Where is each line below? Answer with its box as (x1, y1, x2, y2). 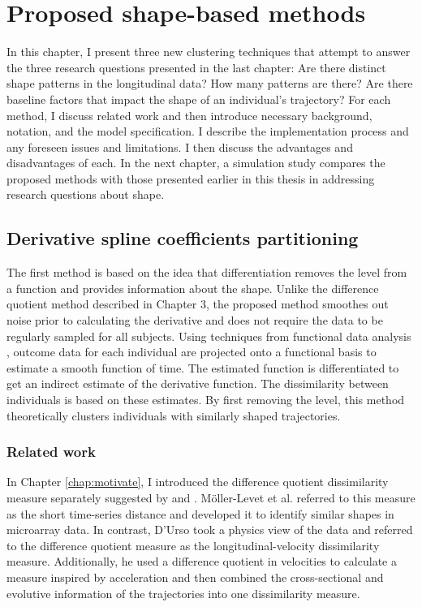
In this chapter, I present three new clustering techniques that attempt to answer (6, 43, 411, 60)
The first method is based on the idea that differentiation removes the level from (6, 264, 407, 281)
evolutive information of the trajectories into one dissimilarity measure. (6, 584, 360, 601)
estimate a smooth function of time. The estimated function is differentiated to (6, 359, 399, 376)
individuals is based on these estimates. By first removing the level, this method (6, 391, 405, 408)
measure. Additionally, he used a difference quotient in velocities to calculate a (6, 553, 397, 570)
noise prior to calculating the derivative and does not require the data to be (6, 312, 383, 329)
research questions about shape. (6, 186, 165, 203)
